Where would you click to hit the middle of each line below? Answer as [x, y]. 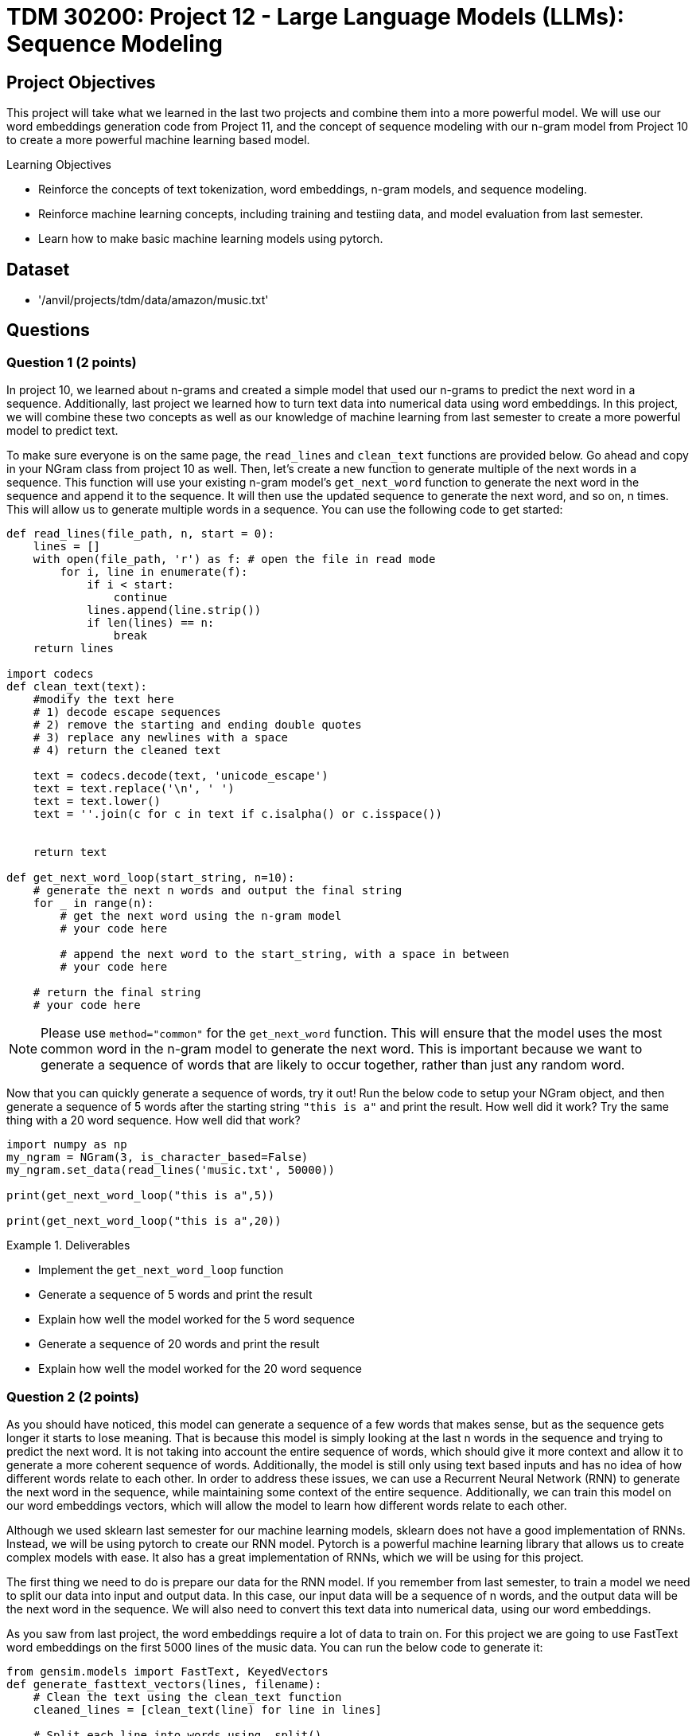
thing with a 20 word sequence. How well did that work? [154, 1120]
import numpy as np [67, 1145]
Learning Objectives [59, 165]
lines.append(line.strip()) [174, 610]
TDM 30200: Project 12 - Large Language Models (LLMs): [315, 17]
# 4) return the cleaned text [127, 751]
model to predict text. [62, 431]
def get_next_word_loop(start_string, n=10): [151, 878]
